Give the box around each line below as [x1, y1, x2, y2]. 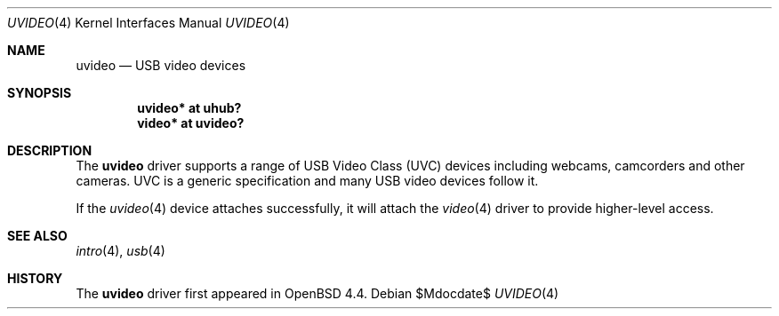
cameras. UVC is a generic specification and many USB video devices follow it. [76, 173, 539, 188]
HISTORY [7, 271, 63, 286]
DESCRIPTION [7, 143, 92, 158]
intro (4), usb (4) [76, 243, 165, 258]
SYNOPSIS [7, 85, 72, 100]
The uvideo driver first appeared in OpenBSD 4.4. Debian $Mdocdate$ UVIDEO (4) [76, 286, 559, 301]
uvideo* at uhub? [137, 100, 242, 115]
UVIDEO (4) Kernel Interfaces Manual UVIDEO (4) [7, 15, 290, 30]
